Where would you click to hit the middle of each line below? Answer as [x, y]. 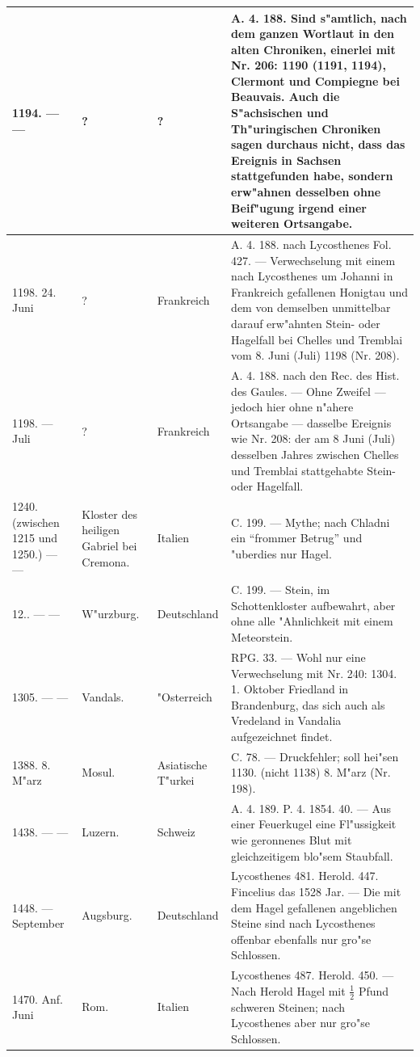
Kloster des [109, 514]
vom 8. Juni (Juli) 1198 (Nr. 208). [315, 355]
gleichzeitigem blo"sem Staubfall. [312, 855]
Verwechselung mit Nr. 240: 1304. [314, 673]
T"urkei [176, 780]
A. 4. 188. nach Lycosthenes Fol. [311, 244]
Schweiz [176, 832]
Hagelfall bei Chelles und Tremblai [317, 339]
